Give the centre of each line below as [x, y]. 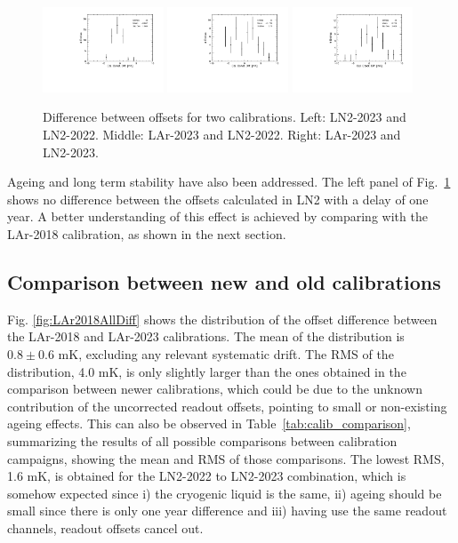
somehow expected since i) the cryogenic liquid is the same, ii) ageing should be [225, 493]
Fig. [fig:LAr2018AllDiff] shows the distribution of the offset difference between [222, 319]
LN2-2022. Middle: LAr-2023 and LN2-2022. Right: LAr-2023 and [222, 135]
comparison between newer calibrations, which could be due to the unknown [215, 389]
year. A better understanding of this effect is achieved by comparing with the [217, 216]
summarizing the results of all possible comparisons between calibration [202, 440]
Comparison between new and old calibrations [224, 282]
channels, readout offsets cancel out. [105, 527]
